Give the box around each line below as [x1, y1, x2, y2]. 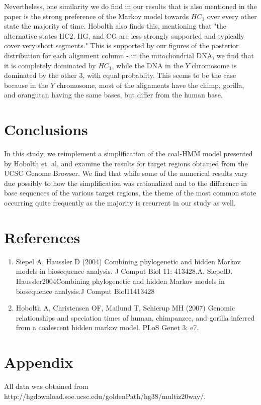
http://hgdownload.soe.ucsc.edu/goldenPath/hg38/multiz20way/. [4, 390, 206, 401]
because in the [4, 79, 48, 90]
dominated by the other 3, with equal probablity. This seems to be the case [4, 70, 236, 80]
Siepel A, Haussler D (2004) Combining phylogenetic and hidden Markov [16, 256, 241, 266]
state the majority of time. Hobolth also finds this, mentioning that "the [4, 21, 226, 31]
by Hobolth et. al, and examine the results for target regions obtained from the [4, 158, 248, 168]
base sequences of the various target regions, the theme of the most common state [4, 187, 256, 198]
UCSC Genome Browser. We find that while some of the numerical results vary [4, 168, 248, 178]
